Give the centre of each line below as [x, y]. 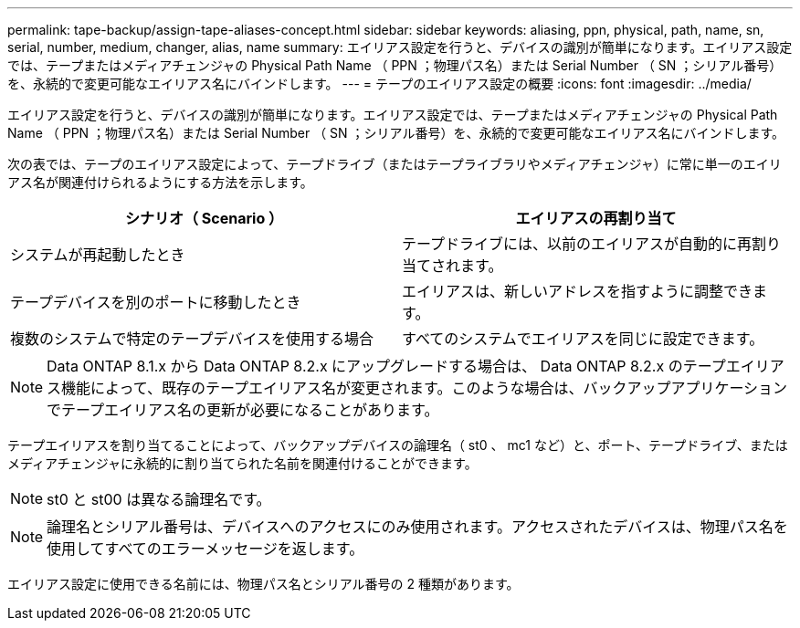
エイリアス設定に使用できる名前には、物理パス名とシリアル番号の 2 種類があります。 [263, 584]
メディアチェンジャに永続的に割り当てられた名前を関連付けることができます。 [242, 463]
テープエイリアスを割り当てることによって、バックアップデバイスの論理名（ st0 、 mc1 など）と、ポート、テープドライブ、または [398, 445]
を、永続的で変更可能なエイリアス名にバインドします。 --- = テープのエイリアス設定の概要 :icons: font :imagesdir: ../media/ [379, 84]
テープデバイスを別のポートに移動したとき [156, 302]
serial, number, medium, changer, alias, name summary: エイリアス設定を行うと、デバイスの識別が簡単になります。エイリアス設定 [400, 47]
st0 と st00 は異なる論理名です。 [159, 499]
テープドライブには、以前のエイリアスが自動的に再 [577, 244]
